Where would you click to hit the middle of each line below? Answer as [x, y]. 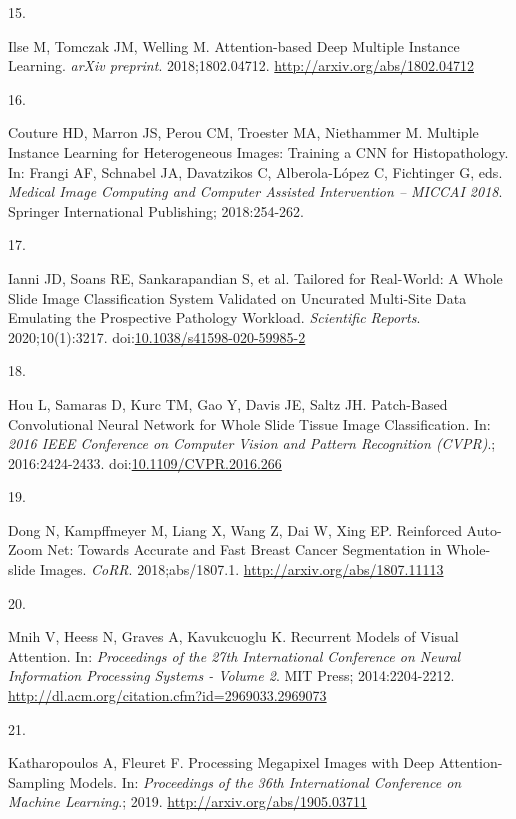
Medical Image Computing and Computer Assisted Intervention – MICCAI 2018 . [255, 191]
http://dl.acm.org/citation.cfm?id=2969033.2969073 [167, 695]
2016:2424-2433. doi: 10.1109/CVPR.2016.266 [145, 462]
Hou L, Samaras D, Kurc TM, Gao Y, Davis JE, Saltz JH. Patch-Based [228, 403]
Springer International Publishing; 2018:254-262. [156, 210]
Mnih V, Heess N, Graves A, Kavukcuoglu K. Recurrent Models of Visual [233, 636]
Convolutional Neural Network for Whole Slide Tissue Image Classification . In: [249, 423]
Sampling [36, 781]
